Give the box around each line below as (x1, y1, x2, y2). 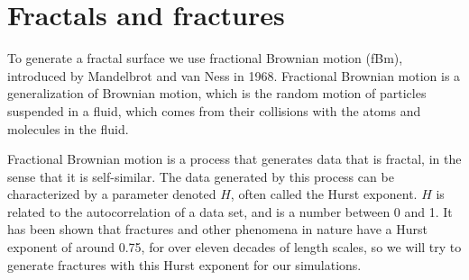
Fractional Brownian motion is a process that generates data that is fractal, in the (7, 149, 462, 168)
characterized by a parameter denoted (7, 185, 216, 203)
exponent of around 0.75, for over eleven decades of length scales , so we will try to (7, 238, 462, 257)
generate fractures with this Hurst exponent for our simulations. (7, 255, 362, 274)
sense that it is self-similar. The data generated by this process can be (7, 167, 394, 185)
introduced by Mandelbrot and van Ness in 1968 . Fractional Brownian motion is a (7, 66, 461, 85)
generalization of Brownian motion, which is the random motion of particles (7, 84, 427, 103)
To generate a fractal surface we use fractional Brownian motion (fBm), (7, 49, 403, 68)
